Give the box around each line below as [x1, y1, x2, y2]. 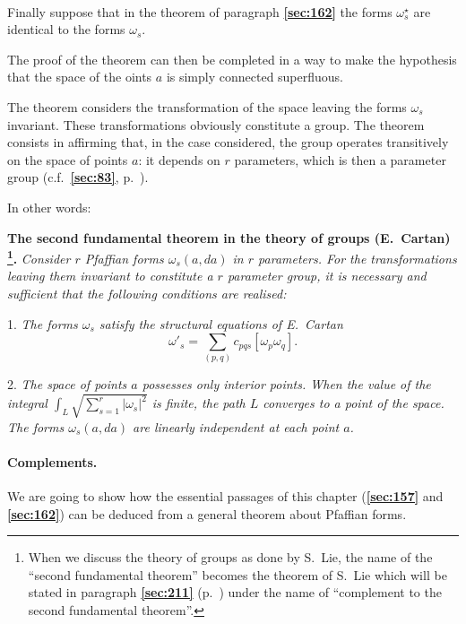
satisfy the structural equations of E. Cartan [99, 314, 343, 333]
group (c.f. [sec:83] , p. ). [7, 168, 149, 186]
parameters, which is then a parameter [234, 150, 446, 169]
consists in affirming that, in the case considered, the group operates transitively [7, 133, 449, 152]
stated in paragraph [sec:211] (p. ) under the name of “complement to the [28, 583, 442, 602]
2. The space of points [7, 375, 127, 394]
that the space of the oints [7, 67, 152, 86]
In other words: [7, 197, 91, 216]
